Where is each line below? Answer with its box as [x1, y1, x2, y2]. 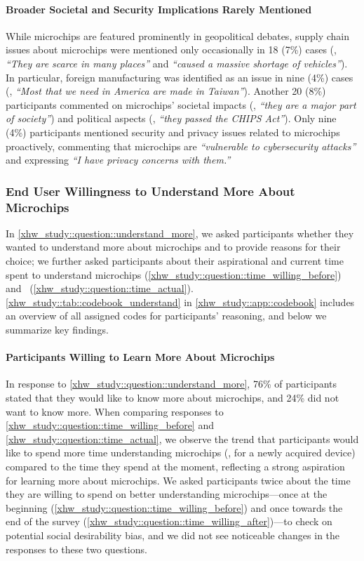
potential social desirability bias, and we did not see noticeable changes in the [6, 527, 340, 542]
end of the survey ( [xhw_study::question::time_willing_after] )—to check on [6, 514, 332, 529]
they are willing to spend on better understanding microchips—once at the [6, 487, 328, 501]
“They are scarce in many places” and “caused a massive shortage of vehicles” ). [6, 55, 348, 70]
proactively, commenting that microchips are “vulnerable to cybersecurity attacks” [6, 138, 356, 153]
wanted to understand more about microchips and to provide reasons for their [6, 239, 341, 254]
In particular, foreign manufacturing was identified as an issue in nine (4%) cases [6, 70, 353, 84]
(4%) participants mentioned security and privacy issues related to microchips [6, 124, 340, 139]
